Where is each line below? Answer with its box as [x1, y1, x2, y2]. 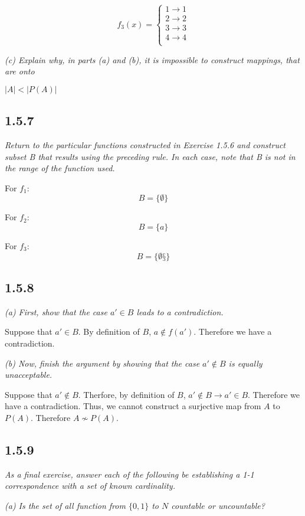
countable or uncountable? [171, 499, 265, 511]
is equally [228, 357, 263, 369]
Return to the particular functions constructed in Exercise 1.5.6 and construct [5, 139, 286, 151]
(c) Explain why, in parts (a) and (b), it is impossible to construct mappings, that [5, 53, 300, 66]
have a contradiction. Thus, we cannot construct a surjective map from [5, 400, 261, 412]
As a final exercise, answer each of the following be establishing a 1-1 [5, 468, 254, 480]
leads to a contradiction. [136, 305, 224, 318]
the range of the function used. [5, 162, 115, 174]
